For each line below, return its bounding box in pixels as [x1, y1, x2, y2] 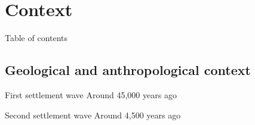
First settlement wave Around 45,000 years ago [5, 88, 177, 101]
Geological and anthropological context [5, 61, 251, 79]
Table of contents [5, 32, 68, 44]
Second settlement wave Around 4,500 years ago [5, 108, 181, 121]
